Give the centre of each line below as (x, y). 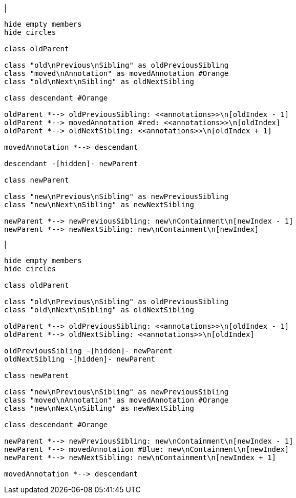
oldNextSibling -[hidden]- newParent (80, 359)
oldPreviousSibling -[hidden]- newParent (88, 351)
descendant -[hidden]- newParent (71, 164)
